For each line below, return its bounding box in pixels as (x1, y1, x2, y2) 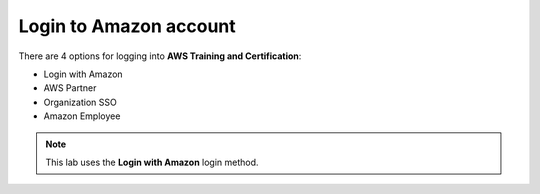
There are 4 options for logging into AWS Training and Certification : (18, 50, 302, 62)
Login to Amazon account (18, 15, 237, 37)
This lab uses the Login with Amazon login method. (45, 156, 259, 168)
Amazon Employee (43, 110, 121, 122)
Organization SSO (43, 96, 117, 108)
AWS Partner (43, 82, 97, 94)
